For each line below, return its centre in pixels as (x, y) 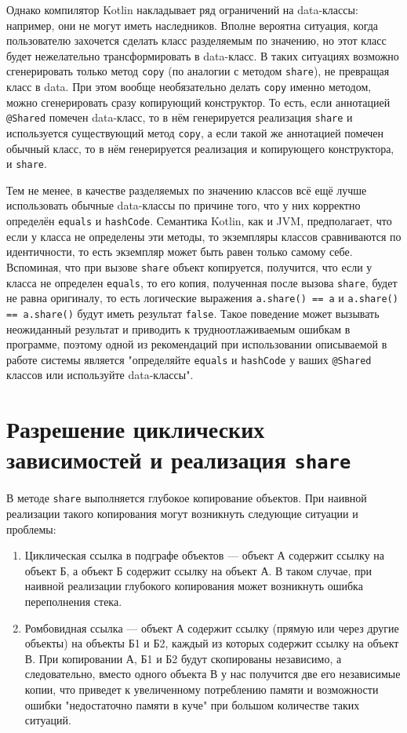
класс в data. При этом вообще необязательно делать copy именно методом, (189, 87)
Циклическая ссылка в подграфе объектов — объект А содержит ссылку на (205, 555)
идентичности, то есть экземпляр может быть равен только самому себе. (180, 252)
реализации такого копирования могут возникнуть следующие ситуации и (182, 514)
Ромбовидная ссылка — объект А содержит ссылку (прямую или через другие (212, 627)
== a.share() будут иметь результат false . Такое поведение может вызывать (193, 313)
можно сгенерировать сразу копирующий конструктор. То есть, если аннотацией (198, 102)
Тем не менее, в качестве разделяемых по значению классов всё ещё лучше (187, 190)
